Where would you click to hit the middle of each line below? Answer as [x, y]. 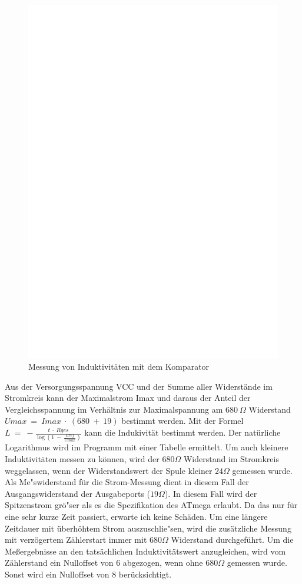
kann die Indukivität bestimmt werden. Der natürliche [182, 432]
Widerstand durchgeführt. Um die [232, 540]
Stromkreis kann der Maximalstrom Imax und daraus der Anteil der [128, 398]
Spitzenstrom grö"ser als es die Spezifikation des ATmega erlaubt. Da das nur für [151, 505]
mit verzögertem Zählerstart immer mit [76, 540]
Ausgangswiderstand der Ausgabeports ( [78, 493]
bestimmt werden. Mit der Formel [182, 421]
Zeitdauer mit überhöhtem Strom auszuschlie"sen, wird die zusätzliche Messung [148, 528]
